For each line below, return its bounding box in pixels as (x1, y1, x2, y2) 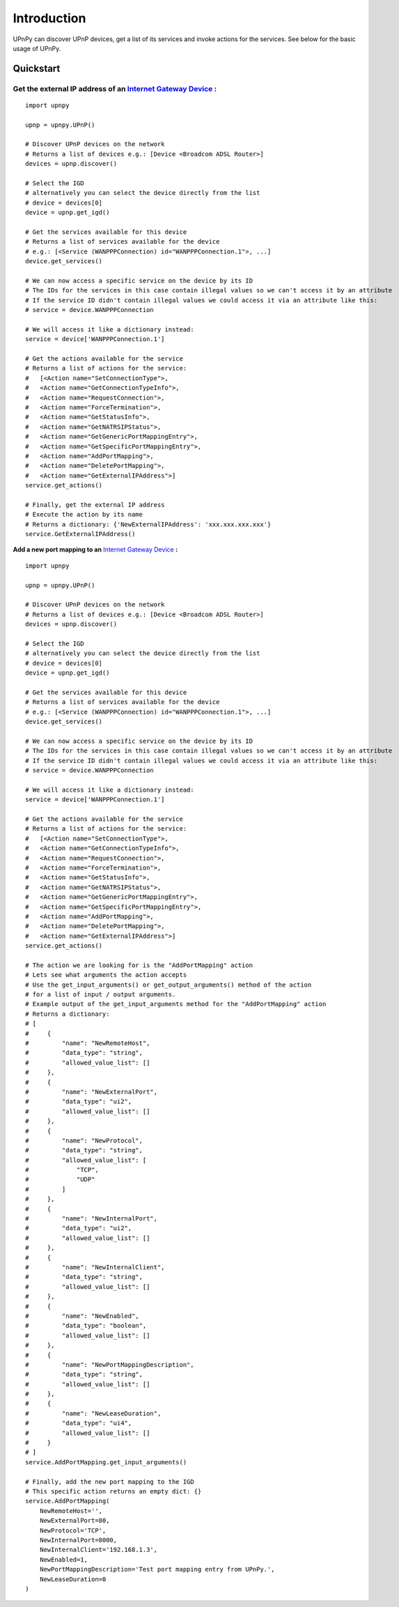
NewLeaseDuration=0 (39, 1575, 107, 1583)
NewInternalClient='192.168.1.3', (39, 1546, 158, 1554)
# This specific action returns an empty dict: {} (25, 1487, 202, 1495)
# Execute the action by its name (25, 510, 143, 519)
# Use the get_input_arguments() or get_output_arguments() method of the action (25, 980, 312, 989)
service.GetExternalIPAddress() (25, 530, 136, 538)
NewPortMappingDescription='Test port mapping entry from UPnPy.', (39, 1565, 275, 1574)
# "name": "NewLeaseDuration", (25, 1409, 162, 1417)
